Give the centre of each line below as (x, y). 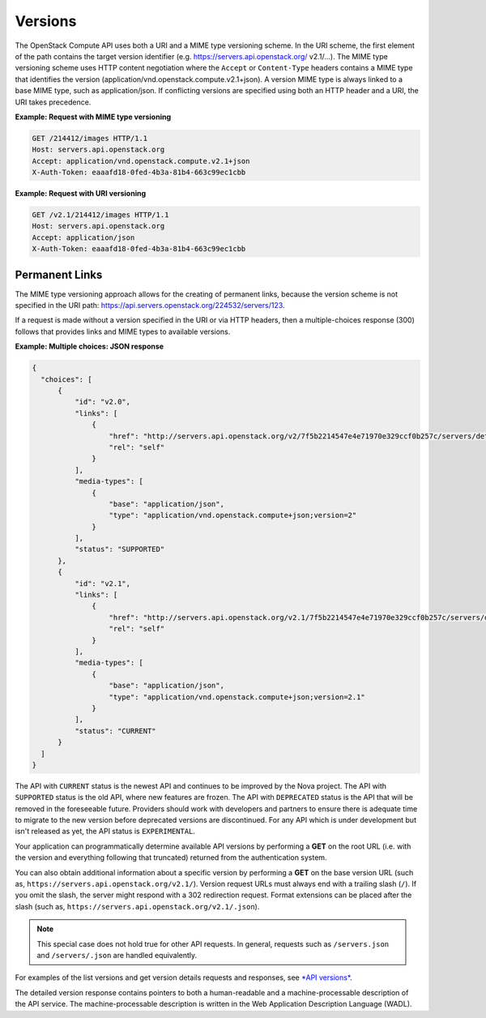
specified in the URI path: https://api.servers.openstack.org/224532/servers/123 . (150, 306)
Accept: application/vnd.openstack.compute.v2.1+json (141, 161)
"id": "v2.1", (102, 583)
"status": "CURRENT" (115, 731)
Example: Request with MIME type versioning (93, 117)
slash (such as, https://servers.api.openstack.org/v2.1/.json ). (137, 906)
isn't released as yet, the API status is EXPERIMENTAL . (105, 832)
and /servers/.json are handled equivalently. (117, 955)
